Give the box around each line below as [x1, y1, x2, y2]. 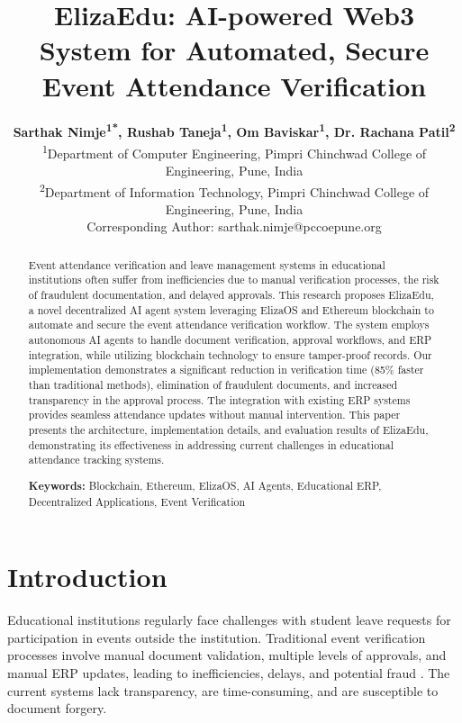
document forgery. [7, 699, 107, 718]
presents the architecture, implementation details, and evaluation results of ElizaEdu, [28, 422, 429, 438]
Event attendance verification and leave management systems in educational [28, 257, 385, 272]
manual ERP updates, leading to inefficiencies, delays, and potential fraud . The [7, 663, 450, 682]
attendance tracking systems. [28, 452, 165, 467]
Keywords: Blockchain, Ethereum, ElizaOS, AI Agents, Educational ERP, [28, 477, 382, 493]
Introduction [7, 558, 168, 595]
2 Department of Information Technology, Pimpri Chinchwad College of [39, 179, 430, 201]
